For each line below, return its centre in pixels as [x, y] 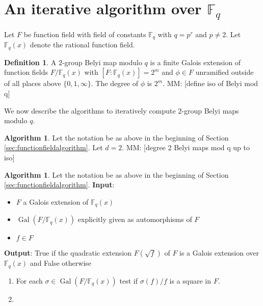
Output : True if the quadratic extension [68, 253]
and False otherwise [61, 263]
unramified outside [225, 72]
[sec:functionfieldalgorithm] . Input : [59, 185]
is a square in [190, 280]
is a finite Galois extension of [195, 62]
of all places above [33, 83]
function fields [26, 72]
